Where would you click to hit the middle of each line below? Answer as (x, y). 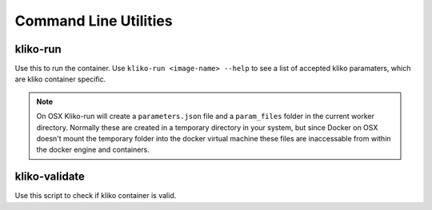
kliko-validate (50, 177)
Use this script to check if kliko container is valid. (96, 196)
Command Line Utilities (94, 21)
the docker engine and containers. (93, 150)
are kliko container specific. (60, 79)
